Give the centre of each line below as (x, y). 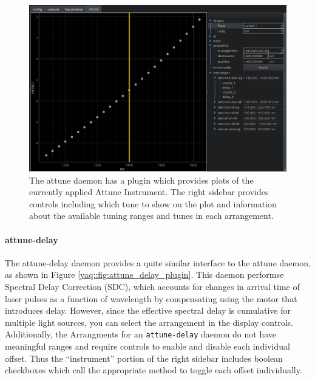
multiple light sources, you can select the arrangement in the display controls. (149, 322)
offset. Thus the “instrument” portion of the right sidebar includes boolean (144, 358)
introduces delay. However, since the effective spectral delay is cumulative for (148, 310)
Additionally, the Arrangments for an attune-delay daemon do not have (141, 334)
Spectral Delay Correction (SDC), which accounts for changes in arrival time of (152, 287)
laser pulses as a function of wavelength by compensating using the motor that (151, 298)
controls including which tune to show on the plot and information (153, 203)
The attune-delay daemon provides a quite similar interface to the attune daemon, (158, 262)
